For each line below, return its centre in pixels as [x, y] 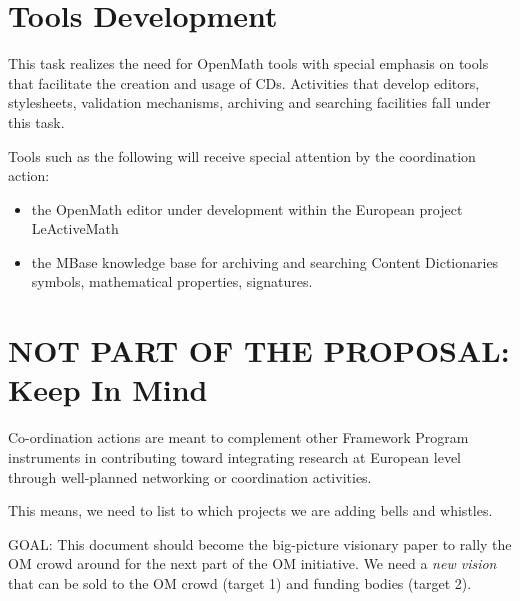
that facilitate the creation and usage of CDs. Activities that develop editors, [244, 82]
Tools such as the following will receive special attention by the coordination [242, 155]
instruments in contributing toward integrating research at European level [235, 456]
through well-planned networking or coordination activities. [190, 476]
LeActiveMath [75, 228]
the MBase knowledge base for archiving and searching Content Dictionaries [265, 261]
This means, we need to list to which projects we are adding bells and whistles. [250, 510]
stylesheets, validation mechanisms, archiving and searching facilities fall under [249, 102]
